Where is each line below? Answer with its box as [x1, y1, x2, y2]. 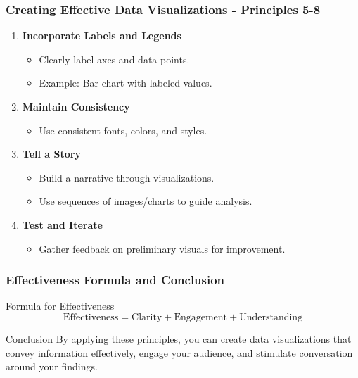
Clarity [132, 312, 162, 322]
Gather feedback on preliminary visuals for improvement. [39, 241, 286, 256]
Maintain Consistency [22, 99, 130, 113]
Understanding [239, 312, 303, 322]
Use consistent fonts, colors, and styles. [39, 122, 207, 137]
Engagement [174, 312, 228, 322]
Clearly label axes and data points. [39, 51, 190, 66]
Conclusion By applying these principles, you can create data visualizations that [6, 331, 352, 346]
